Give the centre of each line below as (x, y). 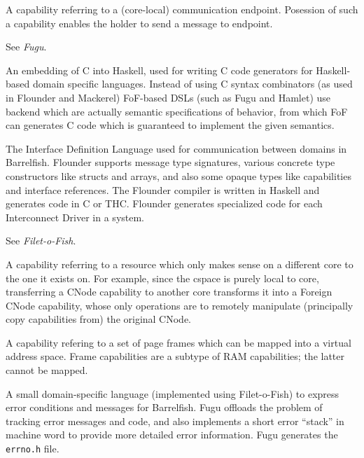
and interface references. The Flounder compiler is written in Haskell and (163, 189)
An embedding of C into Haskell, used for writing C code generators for (159, 70)
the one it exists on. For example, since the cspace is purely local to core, (162, 278)
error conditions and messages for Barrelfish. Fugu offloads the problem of (164, 407)
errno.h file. (33, 449)
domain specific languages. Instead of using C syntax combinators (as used (192, 84)
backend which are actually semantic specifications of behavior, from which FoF (177, 111)
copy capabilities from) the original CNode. (99, 319)
